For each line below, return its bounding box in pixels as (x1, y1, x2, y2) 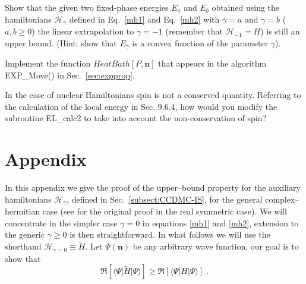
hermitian (5, 205, 40, 217)
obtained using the (212, 1, 280, 13)
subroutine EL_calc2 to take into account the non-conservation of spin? (5, 112, 267, 124)
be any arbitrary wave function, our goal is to (133, 240, 299, 253)
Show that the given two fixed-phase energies (5, 1, 169, 13)
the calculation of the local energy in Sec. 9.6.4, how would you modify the (5, 100, 277, 112)
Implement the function (5, 57, 91, 70)
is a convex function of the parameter (132, 36, 269, 49)
